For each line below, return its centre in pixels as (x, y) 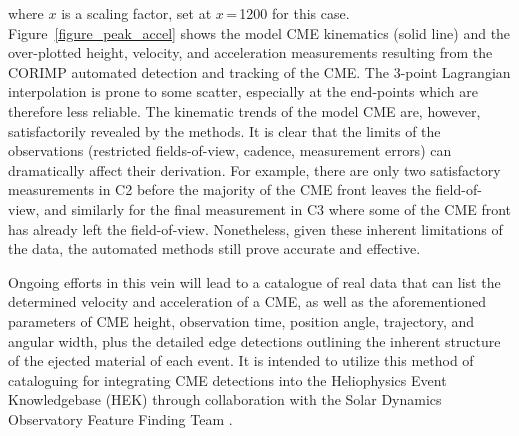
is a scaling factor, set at (136, 13)
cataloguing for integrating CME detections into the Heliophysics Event (227, 379)
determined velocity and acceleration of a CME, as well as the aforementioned (247, 301)
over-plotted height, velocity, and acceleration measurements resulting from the (250, 52)
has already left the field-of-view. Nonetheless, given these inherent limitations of (255, 228)
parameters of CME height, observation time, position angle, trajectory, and (241, 320)
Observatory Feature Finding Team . (120, 418)
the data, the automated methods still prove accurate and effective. (214, 248)
